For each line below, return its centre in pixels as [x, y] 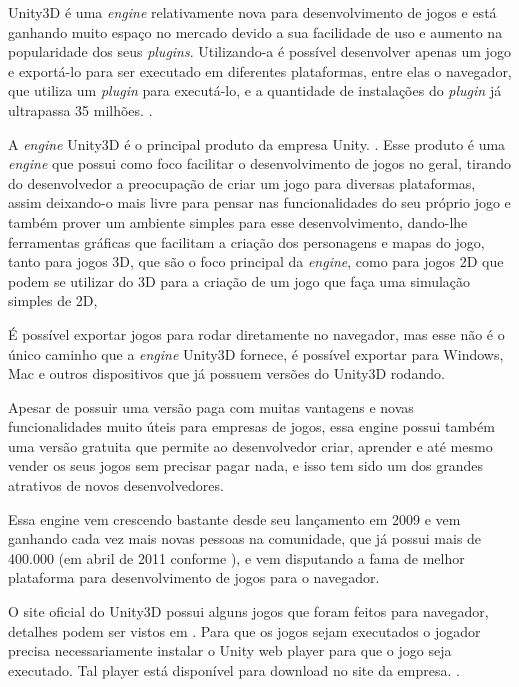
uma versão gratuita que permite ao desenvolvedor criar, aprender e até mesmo [250, 445]
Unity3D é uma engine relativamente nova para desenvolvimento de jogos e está [252, 12]
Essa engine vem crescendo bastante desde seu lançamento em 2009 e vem [234, 518]
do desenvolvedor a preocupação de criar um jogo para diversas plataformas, [242, 182]
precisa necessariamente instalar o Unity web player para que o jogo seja [230, 650]
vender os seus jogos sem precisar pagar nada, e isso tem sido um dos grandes [246, 465]
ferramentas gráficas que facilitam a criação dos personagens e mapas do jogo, [246, 241]
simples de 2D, [53, 300]
